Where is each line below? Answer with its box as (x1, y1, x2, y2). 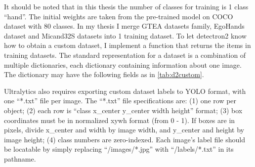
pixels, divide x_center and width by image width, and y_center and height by (4, 125, 244, 135)
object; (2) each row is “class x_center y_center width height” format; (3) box (4, 105, 243, 115)
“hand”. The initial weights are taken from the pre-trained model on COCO (4, 11, 233, 21)
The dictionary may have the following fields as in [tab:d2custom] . (4, 69, 204, 80)
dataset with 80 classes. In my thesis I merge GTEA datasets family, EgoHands (4, 21, 245, 31)
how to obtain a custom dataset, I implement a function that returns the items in (4, 40, 251, 50)
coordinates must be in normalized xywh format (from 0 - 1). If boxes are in (4, 115, 235, 125)
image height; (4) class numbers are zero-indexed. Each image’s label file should (4, 134, 245, 144)
